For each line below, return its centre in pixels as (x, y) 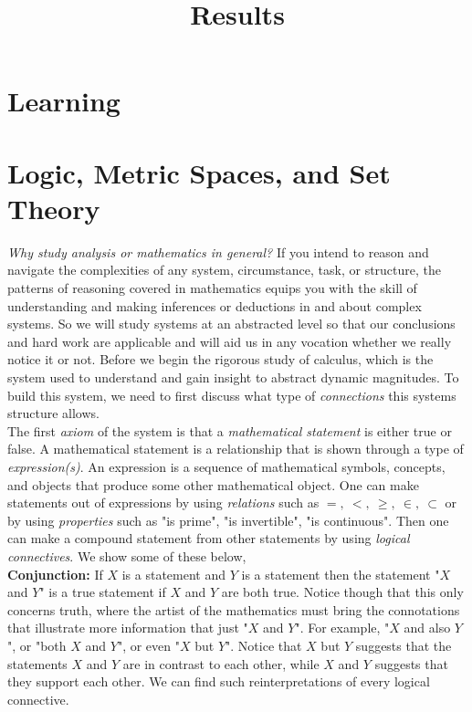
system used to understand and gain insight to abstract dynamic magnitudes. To (233, 377)
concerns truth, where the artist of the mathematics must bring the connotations (234, 609)
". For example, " (342, 628)
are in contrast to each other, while (221, 663)
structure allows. (53, 413)
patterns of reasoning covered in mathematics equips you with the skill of (212, 288)
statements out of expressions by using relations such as (163, 503)
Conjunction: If (55, 574)
